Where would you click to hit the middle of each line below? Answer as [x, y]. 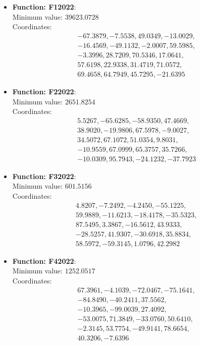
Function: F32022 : [44, 176]
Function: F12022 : [44, 7]
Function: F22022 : [44, 91]
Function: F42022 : [44, 261]
